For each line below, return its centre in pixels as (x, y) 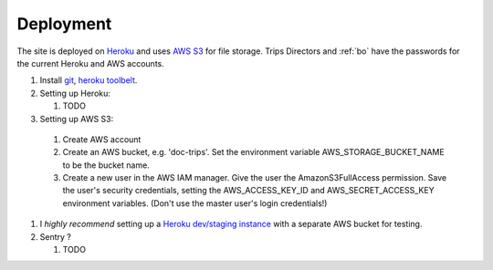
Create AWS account (102, 139)
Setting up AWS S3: (77, 119)
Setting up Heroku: (75, 93)
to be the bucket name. (106, 165)
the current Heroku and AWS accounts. (90, 63)
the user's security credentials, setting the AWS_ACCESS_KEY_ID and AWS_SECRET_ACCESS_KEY (248, 191)
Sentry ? (56, 236)
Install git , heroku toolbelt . (89, 80)
